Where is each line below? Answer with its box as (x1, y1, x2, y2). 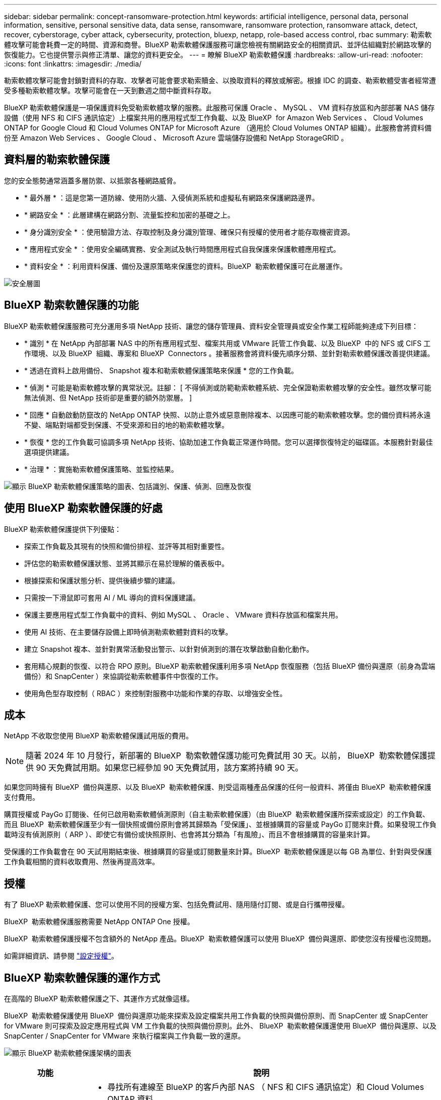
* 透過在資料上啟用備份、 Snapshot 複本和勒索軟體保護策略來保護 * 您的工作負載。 (24, 366, 299, 375)
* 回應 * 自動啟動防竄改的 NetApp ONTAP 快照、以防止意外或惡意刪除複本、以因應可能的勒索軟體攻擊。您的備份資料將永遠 (24, 410, 431, 419)
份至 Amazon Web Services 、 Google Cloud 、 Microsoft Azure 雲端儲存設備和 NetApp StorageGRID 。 (4, 133, 348, 142)
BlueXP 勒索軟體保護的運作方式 (4, 971, 160, 984)
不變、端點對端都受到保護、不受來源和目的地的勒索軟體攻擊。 (24, 420, 229, 429)
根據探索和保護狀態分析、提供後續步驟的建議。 (24, 576, 179, 585)
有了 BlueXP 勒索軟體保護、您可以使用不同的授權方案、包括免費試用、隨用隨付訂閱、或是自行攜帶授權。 (4, 900, 349, 909)
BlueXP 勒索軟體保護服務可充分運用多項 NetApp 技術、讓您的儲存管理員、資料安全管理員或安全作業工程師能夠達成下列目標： (4, 321, 418, 330)
